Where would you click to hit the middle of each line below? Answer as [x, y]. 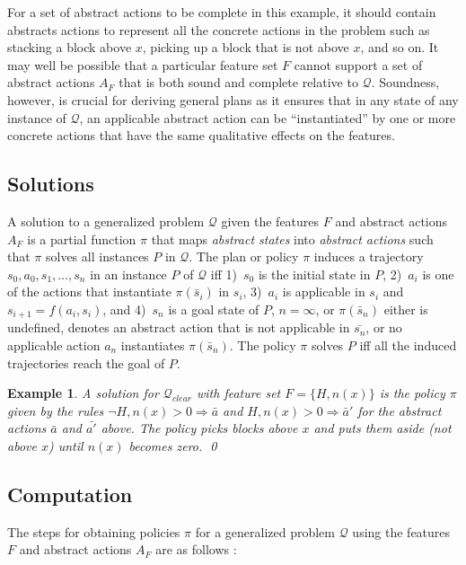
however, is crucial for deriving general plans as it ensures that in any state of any [233, 99]
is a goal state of [214, 309]
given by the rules [56, 410]
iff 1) [224, 274]
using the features [401, 531]
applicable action [54, 344]
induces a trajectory [369, 256]
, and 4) [124, 309]
